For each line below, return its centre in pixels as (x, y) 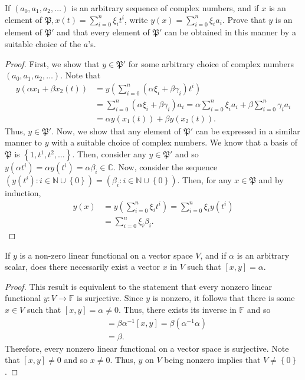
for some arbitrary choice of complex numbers (211, 63)
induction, (23, 193)
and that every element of (103, 32)
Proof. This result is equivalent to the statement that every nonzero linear (139, 286)
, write (136, 19)
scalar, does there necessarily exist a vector (82, 267)
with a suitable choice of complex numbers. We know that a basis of (175, 142)
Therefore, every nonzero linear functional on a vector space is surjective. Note (147, 348)
